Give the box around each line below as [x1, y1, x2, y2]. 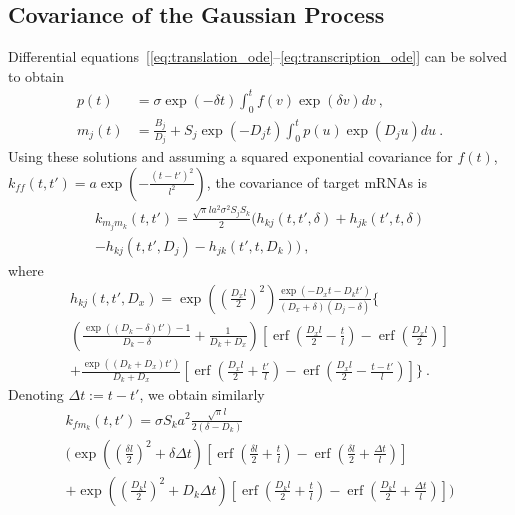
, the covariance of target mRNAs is [206, 171, 427, 192]
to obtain [8, 65, 65, 86]
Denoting [8, 384, 64, 405]
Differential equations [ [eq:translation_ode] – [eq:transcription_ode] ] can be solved [8, 46, 507, 67]
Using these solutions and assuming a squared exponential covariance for [8, 146, 453, 167]
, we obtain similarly [139, 384, 265, 405]
